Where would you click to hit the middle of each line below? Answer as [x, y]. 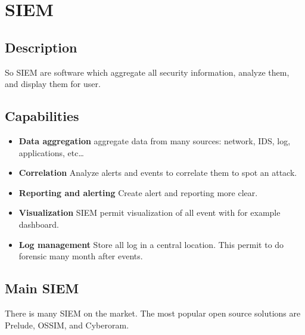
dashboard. [39, 224]
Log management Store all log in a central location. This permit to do [151, 244]
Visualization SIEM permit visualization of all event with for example [150, 213]
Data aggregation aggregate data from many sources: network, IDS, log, [155, 140]
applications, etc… [51, 152]
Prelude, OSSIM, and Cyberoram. [67, 325]
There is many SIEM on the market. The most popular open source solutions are [153, 313]
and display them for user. [53, 84]
